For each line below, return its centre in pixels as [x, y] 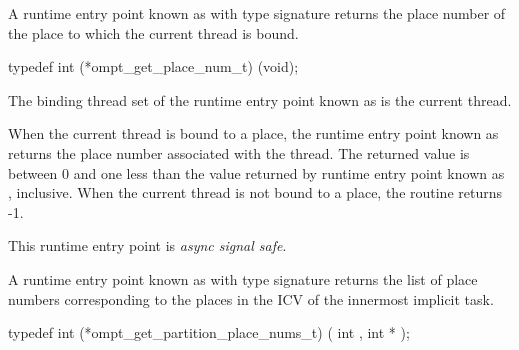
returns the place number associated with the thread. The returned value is [239, 152]
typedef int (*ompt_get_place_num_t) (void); [153, 66]
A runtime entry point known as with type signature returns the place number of [257, 13]
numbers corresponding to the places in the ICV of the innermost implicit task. [251, 298]
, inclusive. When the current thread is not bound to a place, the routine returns [255, 192]
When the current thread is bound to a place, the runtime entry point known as [253, 133]
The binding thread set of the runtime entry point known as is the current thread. [260, 99]
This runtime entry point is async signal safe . [147, 245]
